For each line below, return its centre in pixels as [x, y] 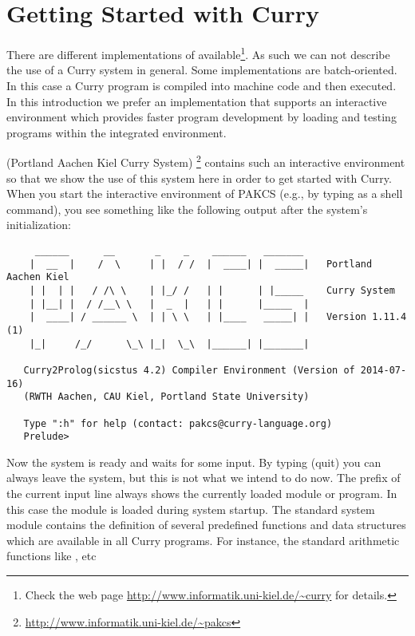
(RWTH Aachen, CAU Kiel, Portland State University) [166, 397]
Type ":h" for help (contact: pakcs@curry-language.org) [178, 423]
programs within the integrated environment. [117, 132]
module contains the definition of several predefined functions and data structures [206, 525]
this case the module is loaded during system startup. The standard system [191, 509]
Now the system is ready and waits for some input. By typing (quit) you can [194, 462]
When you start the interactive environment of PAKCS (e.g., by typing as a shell [205, 194]
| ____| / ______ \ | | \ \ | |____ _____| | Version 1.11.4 [218, 317]
